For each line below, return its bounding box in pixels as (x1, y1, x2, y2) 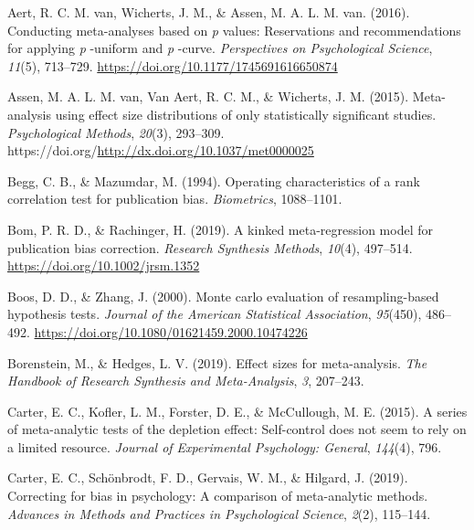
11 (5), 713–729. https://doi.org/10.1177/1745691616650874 (7, 56, 338, 75)
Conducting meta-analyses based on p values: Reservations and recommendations (7, 20, 461, 39)
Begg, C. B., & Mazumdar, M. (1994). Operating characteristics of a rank (7, 171, 420, 190)
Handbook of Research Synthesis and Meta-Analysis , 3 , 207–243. (7, 371, 364, 390)
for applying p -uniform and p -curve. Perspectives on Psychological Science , (7, 38, 433, 58)
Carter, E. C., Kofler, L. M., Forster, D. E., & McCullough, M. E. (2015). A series (7, 401, 468, 420)
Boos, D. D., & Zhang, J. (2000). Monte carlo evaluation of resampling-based (7, 286, 439, 305)
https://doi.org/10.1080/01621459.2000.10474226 (34, 322, 308, 341)
